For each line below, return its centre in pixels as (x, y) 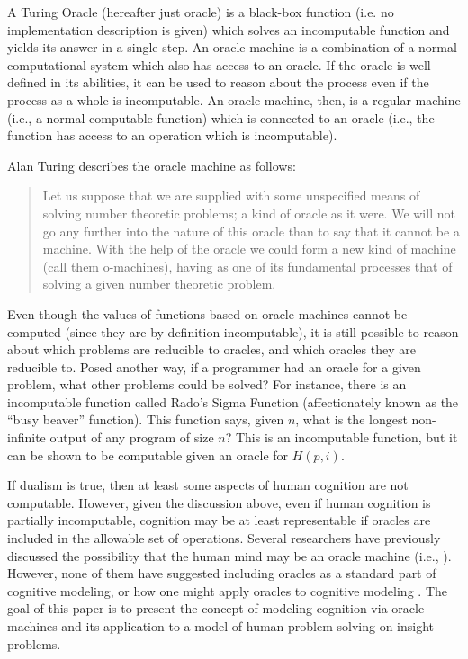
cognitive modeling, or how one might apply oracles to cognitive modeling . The (227, 590)
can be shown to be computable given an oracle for (148, 454)
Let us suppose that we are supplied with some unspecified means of (231, 196)
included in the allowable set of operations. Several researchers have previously (224, 538)
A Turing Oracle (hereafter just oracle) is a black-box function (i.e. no (201, 12)
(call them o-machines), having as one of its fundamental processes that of (247, 266)
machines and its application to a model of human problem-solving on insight (221, 626)
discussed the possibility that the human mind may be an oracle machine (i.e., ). (229, 555)
